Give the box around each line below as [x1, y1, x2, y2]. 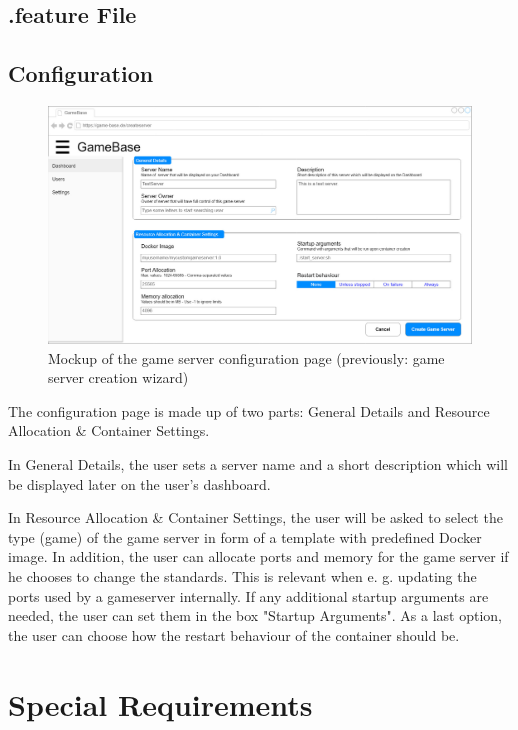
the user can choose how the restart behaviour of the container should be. [8, 624, 460, 645]
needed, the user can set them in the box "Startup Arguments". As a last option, [8, 605, 502, 626]
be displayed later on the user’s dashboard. [8, 473, 271, 494]
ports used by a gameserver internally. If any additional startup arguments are [8, 585, 489, 606]
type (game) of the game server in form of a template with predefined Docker [8, 526, 482, 547]
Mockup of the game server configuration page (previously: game [48, 347, 445, 368]
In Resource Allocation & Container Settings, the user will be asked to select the [8, 507, 503, 528]
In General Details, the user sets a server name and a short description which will [8, 454, 508, 475]
